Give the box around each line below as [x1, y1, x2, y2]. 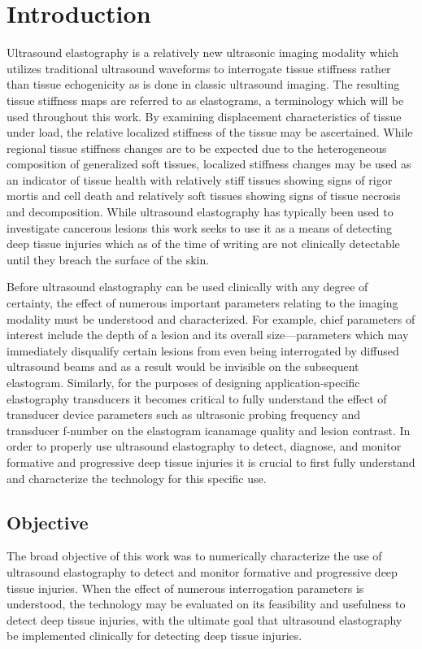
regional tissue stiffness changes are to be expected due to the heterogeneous [7, 139, 387, 156]
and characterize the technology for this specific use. [7, 469, 267, 486]
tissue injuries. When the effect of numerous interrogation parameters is [7, 579, 364, 596]
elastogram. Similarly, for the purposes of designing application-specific [7, 374, 360, 390]
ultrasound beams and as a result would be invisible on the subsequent [7, 358, 359, 375]
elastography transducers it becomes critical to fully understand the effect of [7, 390, 387, 407]
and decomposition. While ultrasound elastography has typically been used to [7, 203, 394, 220]
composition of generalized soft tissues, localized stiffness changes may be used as [7, 155, 411, 172]
